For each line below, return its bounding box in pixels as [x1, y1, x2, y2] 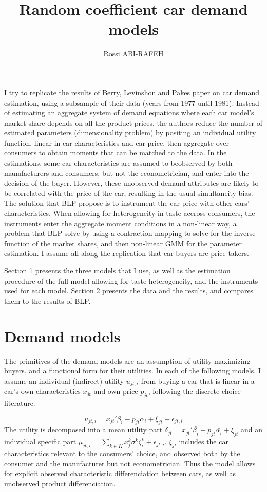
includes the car [179, 436, 228, 447]
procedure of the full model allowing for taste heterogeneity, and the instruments [4, 275, 258, 286]
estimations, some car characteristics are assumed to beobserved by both [4, 158, 233, 168]
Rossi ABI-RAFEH [103, 48, 164, 59]
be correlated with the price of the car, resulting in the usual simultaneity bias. [4, 187, 253, 198]
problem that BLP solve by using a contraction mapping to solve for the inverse [4, 228, 256, 239]
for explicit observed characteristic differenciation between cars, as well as [4, 468, 236, 479]
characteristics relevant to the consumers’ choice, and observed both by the [4, 447, 240, 458]
